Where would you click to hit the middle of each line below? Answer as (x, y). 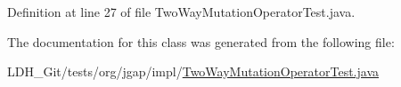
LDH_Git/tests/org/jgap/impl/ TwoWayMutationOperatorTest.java (193, 71)
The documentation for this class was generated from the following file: (201, 41)
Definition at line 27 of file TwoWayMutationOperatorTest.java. (181, 12)
